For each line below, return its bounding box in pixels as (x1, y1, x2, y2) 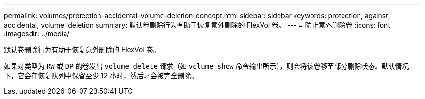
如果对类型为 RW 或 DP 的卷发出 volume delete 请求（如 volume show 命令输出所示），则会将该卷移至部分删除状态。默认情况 (4, 62, 409, 70)
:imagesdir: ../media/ (4, 29, 70, 38)
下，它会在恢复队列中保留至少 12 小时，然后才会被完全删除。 (4, 71, 198, 80)
